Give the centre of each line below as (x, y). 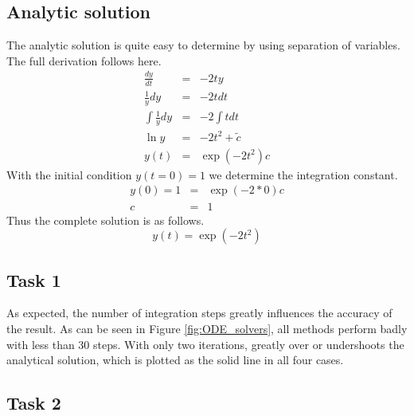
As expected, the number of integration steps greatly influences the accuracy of (199, 313)
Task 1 (34, 279)
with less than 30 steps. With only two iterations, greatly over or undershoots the (205, 344)
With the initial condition (69, 174)
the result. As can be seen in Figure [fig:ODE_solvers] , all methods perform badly (207, 328)
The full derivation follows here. (84, 60)
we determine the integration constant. (303, 174)
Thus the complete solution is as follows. (105, 220)
